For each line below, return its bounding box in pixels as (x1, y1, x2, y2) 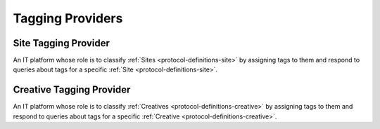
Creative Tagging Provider (13, 84, 131, 96)
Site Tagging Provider (13, 37, 110, 49)
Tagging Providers (13, 11, 123, 26)
